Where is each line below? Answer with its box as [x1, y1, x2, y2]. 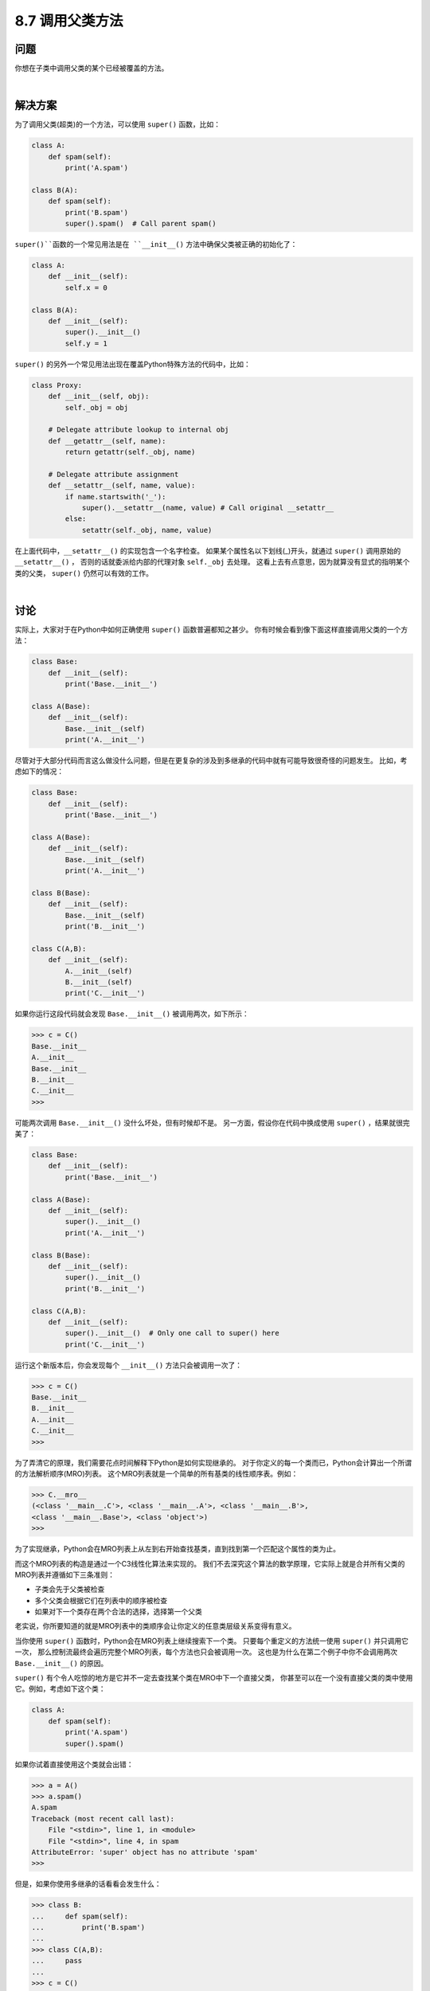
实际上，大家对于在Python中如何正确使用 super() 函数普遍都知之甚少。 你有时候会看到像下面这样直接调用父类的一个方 [14, 624, 408, 634]
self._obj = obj [64, 403, 129, 412]
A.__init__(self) [64, 966, 133, 976]
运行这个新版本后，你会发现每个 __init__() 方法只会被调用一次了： [14, 1360, 243, 1370]
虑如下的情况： [14, 767, 64, 776]
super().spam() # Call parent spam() [64, 219, 217, 229]
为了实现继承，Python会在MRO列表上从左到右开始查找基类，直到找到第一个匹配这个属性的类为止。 [14, 1544, 340, 1554]
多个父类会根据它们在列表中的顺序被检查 [34, 1595, 167, 1605]
